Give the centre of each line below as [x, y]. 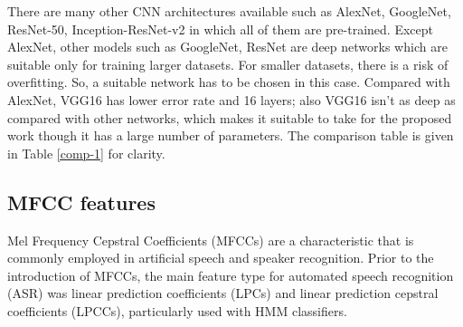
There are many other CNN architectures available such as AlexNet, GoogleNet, [229, 11]
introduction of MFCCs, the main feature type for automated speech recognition [231, 275]
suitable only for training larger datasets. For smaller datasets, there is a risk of [228, 64]
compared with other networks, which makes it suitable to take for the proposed [230, 117]
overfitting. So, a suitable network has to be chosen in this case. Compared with [229, 82]
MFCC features [81, 202]
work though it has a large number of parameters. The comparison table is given [231, 135]
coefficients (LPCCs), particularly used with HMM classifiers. [177, 310]
